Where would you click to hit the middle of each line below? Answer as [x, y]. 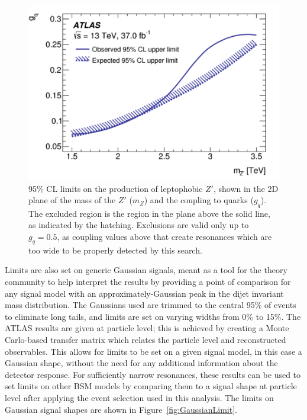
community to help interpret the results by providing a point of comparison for [148, 282]
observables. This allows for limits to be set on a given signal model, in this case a [153, 351]
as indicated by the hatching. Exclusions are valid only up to [139, 225]
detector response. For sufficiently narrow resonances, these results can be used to [153, 374]
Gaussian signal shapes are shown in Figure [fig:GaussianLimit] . [121, 409]
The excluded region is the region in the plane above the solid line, [149, 213]
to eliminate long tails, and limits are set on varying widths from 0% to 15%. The [153, 316]
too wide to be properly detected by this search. [115, 250]
